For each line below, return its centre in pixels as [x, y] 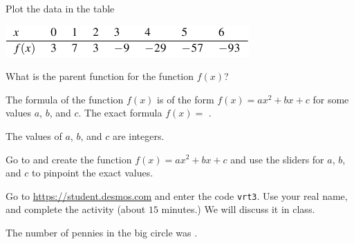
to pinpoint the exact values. [92, 173]
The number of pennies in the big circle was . [102, 232]
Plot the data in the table [60, 8]
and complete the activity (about [76, 209]
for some [331, 99]
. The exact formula [120, 113]
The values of [34, 135]
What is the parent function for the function [100, 76]
